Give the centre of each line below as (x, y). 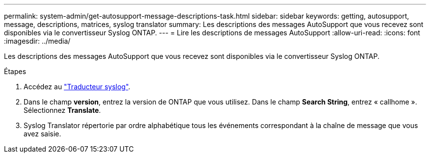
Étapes (15, 71)
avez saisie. (42, 134)
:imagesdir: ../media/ (37, 41)
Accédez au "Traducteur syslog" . (77, 87)
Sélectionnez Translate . (62, 110)
